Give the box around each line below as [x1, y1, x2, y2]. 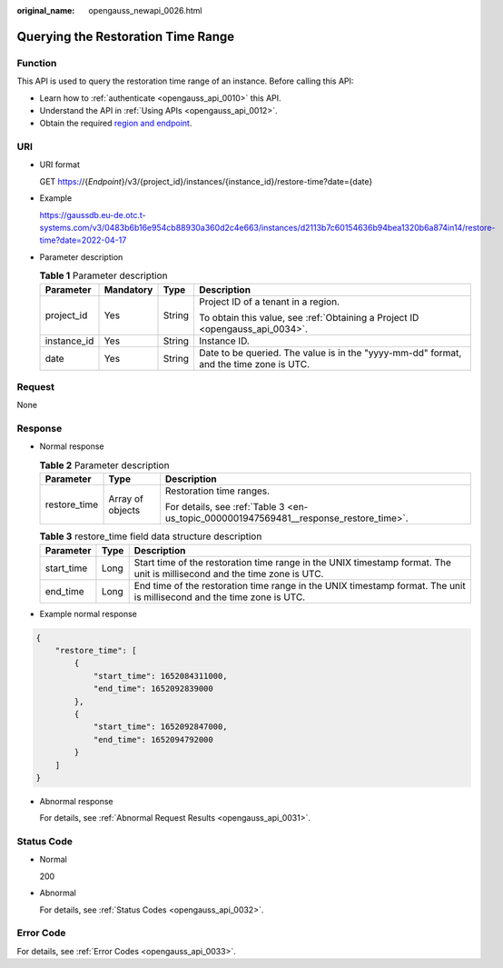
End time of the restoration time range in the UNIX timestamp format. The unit [133, 579, 467, 592]
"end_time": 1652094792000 [93, 734, 213, 744]
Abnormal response [39, 795, 113, 806]
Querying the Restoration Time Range [16, 28, 235, 45]
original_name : [16, 5, 75, 15]
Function [16, 56, 57, 69]
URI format [39, 159, 81, 170]
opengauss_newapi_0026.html [88, 5, 202, 15]
